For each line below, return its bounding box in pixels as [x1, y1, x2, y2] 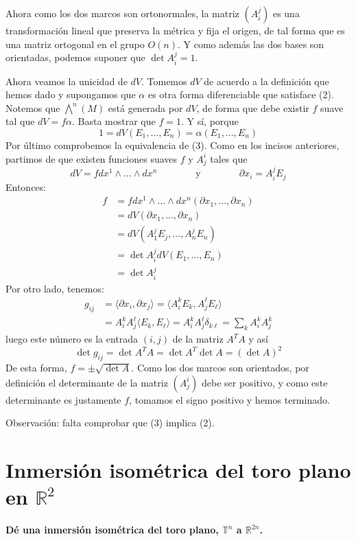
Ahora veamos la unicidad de [5, 73, 128, 88]
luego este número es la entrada [5, 332, 139, 346]
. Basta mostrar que [72, 114, 156, 128]
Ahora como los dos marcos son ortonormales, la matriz [5, 6, 239, 20]
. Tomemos [141, 73, 187, 88]
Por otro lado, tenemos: [5, 281, 104, 295]
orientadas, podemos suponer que [5, 50, 145, 65]
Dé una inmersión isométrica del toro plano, [5, 522, 219, 537]
